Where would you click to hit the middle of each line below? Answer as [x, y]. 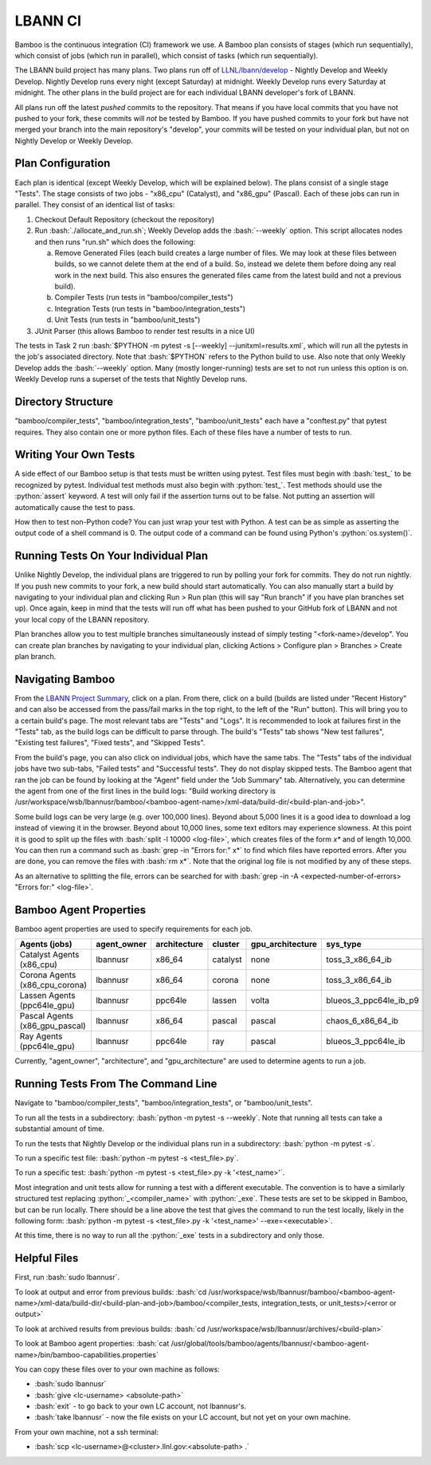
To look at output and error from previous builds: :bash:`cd [111, 1292]
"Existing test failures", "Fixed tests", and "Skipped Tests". [110, 743]
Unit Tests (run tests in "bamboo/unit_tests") [127, 320]
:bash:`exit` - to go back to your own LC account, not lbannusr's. [141, 1406]
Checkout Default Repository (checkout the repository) [125, 219]
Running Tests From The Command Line [116, 1084]
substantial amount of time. [60, 1129]
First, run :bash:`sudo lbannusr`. [67, 1277]
